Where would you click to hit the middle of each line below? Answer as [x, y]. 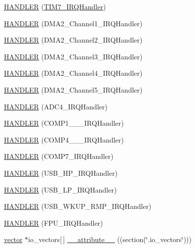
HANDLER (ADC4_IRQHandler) [56, 106]
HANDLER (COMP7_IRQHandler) [59, 156]
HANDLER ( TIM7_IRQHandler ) [55, 6]
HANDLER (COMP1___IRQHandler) [64, 123]
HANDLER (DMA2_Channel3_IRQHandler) [73, 56]
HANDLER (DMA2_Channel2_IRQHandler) [73, 40]
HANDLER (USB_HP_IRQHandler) [61, 173]
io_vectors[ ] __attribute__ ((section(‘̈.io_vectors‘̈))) [110, 239]
